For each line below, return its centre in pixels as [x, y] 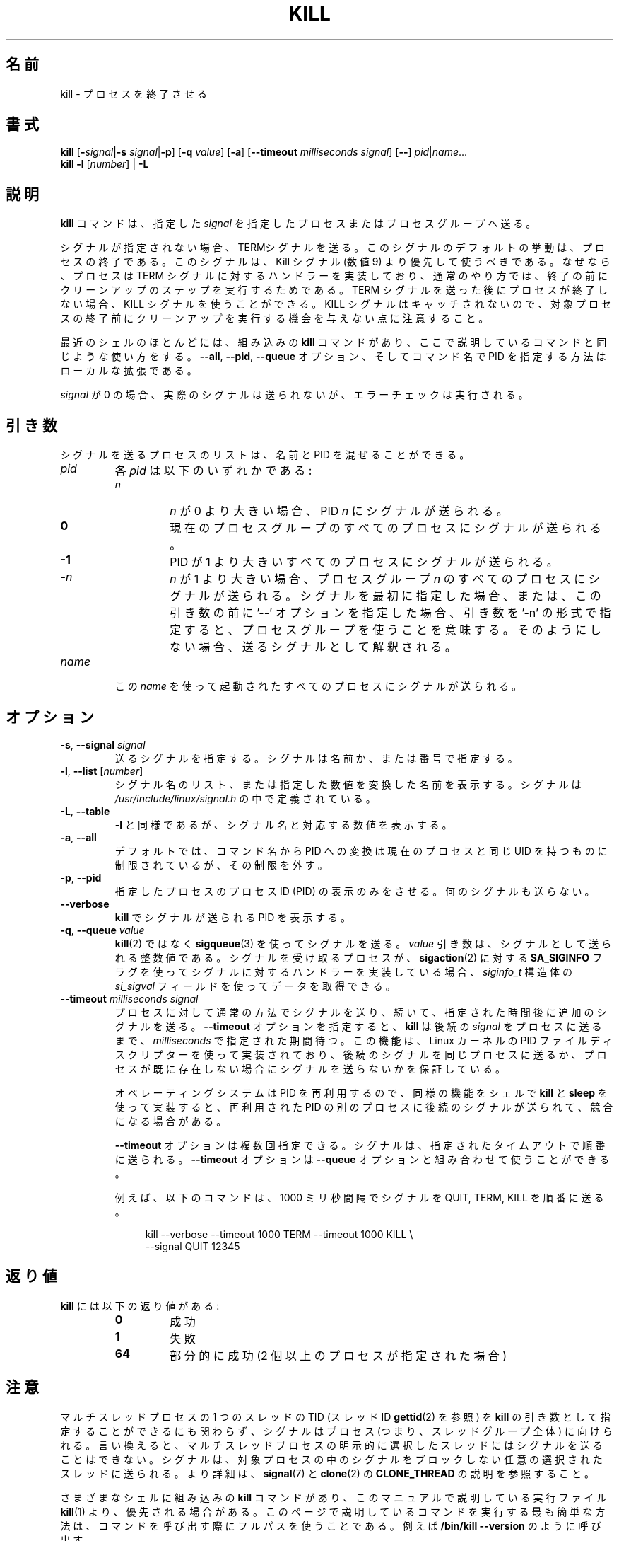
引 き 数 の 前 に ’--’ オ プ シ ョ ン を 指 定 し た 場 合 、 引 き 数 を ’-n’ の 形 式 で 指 [390, 613]
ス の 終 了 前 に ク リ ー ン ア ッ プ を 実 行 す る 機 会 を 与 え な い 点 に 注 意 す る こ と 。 [275, 318]
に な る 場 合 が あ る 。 [171, 1121]
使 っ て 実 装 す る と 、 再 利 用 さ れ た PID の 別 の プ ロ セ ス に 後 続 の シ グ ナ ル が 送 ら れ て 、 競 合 [364, 1107]
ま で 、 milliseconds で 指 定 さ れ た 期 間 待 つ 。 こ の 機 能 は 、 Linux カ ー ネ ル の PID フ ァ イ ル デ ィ [364, 1040]
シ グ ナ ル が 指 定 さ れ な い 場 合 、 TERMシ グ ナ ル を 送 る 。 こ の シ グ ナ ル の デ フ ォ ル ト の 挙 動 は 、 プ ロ [332, 248]
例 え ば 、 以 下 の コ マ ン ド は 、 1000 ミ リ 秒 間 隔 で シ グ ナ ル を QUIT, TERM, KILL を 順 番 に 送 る [359, 1197]
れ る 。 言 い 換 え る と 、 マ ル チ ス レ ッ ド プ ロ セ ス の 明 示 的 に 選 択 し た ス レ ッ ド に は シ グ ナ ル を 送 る [331, 1445]
